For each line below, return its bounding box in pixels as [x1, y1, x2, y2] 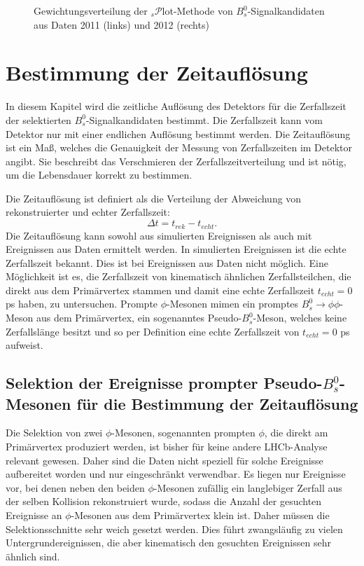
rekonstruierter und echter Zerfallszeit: [6, 205, 170, 219]
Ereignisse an [6, 508, 62, 523]
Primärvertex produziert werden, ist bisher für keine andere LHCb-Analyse [6, 439, 328, 454]
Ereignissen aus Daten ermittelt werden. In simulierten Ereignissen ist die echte [6, 242, 346, 256]
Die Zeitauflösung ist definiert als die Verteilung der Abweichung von [6, 191, 302, 205]
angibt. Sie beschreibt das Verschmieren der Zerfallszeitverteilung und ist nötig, [6, 153, 346, 168]
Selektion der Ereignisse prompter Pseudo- [6, 372, 323, 394]
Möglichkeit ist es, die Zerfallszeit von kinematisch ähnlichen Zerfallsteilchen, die [6, 269, 351, 284]
